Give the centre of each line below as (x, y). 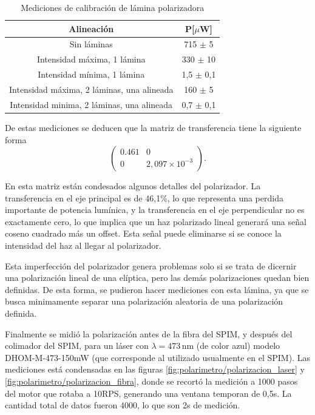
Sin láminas (91, 44)
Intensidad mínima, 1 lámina (91, 74)
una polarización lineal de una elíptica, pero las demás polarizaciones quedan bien (157, 278)
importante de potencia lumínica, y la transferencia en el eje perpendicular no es (155, 210)
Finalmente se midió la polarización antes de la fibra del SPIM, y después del (149, 333)
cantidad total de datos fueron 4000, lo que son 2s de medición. (123, 405)
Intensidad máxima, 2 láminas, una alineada (91, 89)
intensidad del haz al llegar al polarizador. (83, 245)
